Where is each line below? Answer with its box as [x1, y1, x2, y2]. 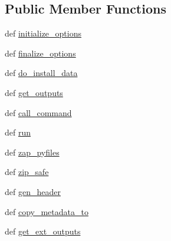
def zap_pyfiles [5, 146, 60, 158]
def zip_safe [5, 166, 49, 178]
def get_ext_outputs [5, 225, 81, 237]
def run [5, 126, 31, 138]
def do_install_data [5, 67, 78, 79]
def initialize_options [5, 27, 81, 39]
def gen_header [5, 185, 61, 197]
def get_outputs [5, 86, 63, 98]
